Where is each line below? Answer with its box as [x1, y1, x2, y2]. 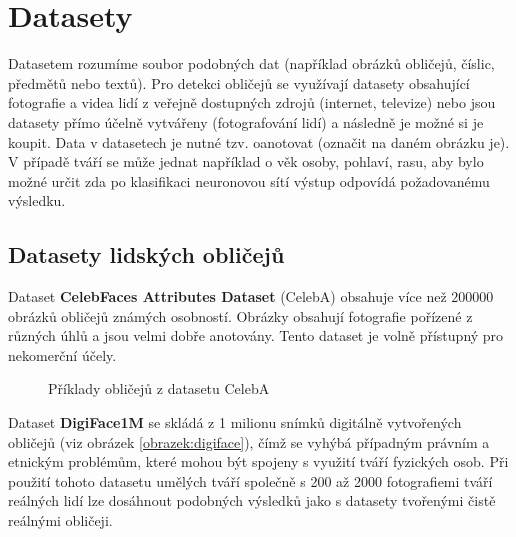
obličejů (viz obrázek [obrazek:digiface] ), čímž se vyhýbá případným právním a [8, 431, 490, 452]
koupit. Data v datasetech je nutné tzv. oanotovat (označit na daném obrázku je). [8, 131, 510, 152]
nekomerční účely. [8, 344, 117, 365]
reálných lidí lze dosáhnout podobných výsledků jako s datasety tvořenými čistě [8, 490, 496, 511]
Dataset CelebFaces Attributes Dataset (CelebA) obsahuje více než [8, 286, 447, 307]
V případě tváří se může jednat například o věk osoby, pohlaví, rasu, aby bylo [8, 151, 484, 172]
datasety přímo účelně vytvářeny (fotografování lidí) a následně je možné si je [8, 111, 484, 132]
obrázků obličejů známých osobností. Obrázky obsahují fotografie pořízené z [8, 305, 473, 326]
